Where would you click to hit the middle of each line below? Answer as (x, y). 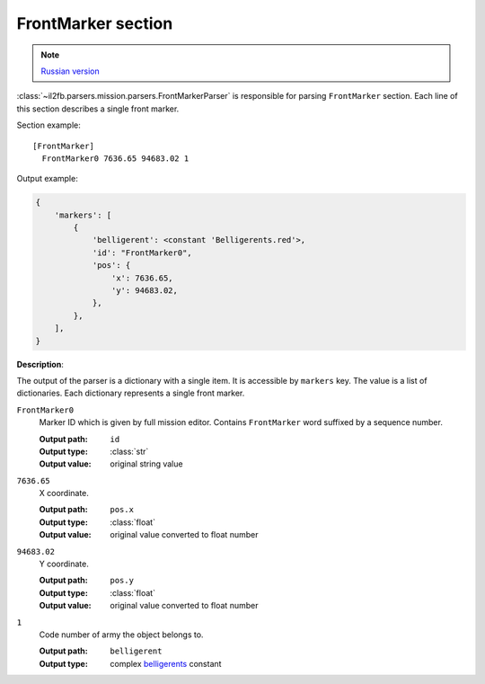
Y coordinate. (64, 564)
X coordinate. (64, 493)
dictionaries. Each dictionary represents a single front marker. (131, 393)
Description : (40, 364)
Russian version (71, 71)
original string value (146, 464)
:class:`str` (129, 451)
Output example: (47, 179)
